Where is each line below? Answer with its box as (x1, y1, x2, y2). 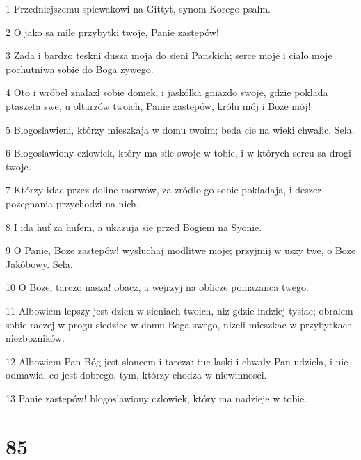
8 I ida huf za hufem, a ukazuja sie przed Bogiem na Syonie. (6, 219, 262, 234)
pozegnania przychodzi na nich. (6, 196, 139, 210)
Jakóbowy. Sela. (6, 256, 73, 271)
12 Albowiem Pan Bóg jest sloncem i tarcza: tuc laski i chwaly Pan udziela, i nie (6, 354, 348, 368)
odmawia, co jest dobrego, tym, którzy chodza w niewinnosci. (6, 367, 267, 382)
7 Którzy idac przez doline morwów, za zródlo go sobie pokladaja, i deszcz (6, 182, 322, 197)
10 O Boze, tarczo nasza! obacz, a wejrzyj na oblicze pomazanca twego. (6, 280, 309, 294)
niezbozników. (6, 331, 65, 345)
